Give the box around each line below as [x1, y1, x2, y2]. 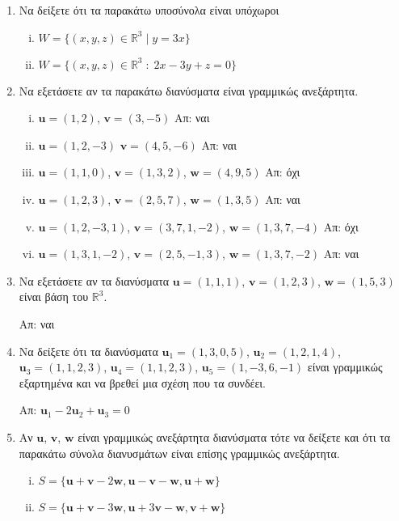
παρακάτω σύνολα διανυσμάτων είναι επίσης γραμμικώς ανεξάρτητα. [19, 444, 340, 461]
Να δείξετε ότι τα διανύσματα [19, 342, 158, 359]
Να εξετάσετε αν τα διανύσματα [19, 272, 170, 289]
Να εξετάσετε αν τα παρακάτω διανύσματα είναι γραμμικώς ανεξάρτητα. [19, 82, 359, 99]
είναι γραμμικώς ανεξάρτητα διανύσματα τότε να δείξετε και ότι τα [78, 428, 391, 445]
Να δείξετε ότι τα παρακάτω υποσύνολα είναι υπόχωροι [19, 2, 279, 18]
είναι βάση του [19, 288, 89, 305]
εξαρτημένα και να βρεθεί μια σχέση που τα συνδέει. [19, 374, 266, 391]
